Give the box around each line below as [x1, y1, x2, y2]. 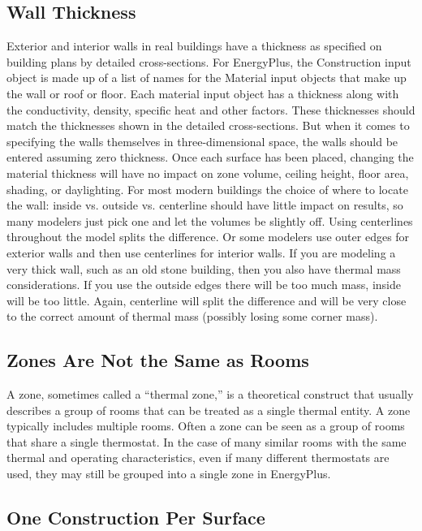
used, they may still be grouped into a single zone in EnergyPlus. [6, 465, 331, 482]
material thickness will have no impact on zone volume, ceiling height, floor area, [6, 164, 409, 181]
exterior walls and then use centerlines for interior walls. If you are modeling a [6, 244, 396, 261]
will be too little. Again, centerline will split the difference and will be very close [6, 291, 407, 309]
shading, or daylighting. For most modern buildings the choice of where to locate [6, 180, 408, 197]
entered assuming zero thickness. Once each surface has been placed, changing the [6, 149, 414, 166]
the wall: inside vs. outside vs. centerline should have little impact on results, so [6, 196, 403, 214]
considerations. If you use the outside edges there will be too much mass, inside [6, 276, 401, 293]
